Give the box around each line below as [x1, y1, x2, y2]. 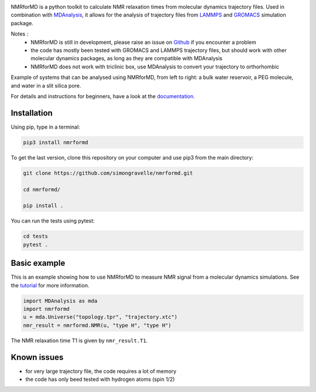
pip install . [23, 202, 64, 209]
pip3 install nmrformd [23, 139, 88, 145]
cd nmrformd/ [23, 186, 61, 193]
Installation [11, 108, 53, 118]
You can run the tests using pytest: [11, 217, 95, 224]
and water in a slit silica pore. [11, 82, 81, 89]
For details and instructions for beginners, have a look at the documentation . [11, 92, 195, 99]
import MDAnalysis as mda [23, 297, 98, 304]
